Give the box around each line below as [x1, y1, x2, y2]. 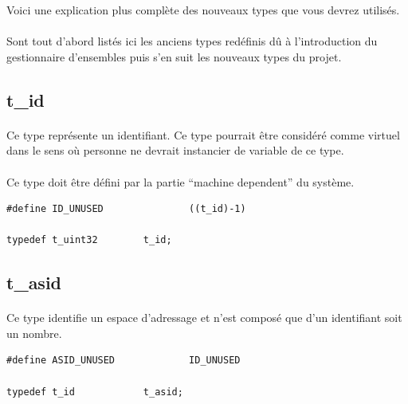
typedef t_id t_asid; [6, 386, 183, 398]
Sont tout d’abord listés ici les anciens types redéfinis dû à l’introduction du [6, 33, 378, 49]
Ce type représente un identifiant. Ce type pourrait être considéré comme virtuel [6, 126, 400, 143]
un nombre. [6, 324, 62, 341]
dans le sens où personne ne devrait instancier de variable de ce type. [6, 142, 344, 159]
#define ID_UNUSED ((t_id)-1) [6, 203, 246, 215]
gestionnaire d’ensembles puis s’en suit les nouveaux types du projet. [6, 48, 342, 65]
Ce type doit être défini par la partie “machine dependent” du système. [6, 173, 355, 190]
